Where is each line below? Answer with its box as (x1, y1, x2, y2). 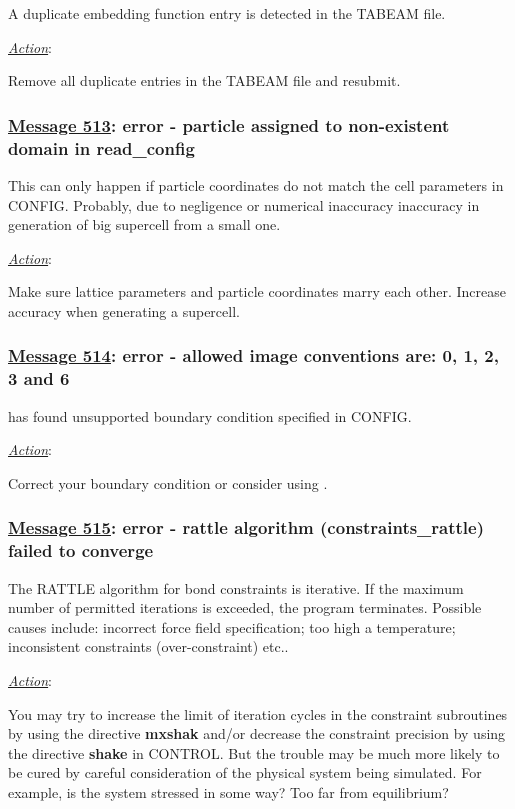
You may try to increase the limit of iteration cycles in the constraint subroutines (8, 703, 508, 724)
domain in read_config (8, 135, 195, 160)
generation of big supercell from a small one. (8, 214, 281, 235)
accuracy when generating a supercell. (8, 300, 240, 321)
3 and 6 (8, 366, 70, 391)
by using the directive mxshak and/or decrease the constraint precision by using (8, 723, 506, 744)
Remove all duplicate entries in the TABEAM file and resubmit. (8, 70, 401, 91)
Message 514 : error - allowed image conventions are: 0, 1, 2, (8, 343, 499, 368)
